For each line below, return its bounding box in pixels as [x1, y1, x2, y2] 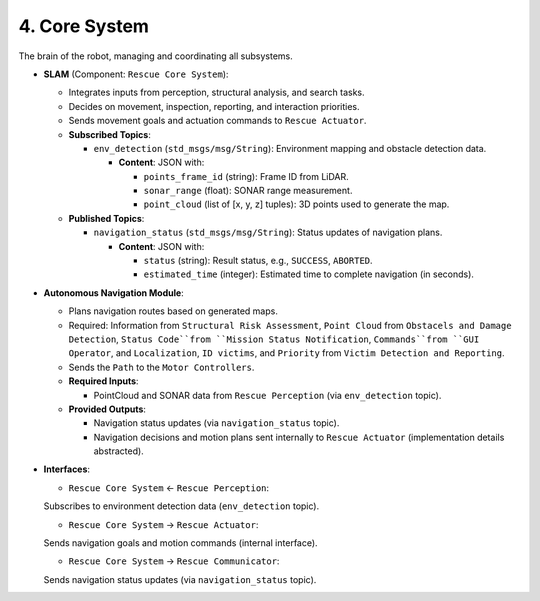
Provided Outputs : [68, 403, 147, 415]
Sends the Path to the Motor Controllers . [68, 361, 255, 373]
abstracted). [93, 445, 144, 457]
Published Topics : [68, 212, 145, 224]
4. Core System [18, 15, 150, 37]
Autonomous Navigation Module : [43, 286, 184, 299]
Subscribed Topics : [68, 128, 152, 140]
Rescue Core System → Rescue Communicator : [68, 555, 280, 567]
